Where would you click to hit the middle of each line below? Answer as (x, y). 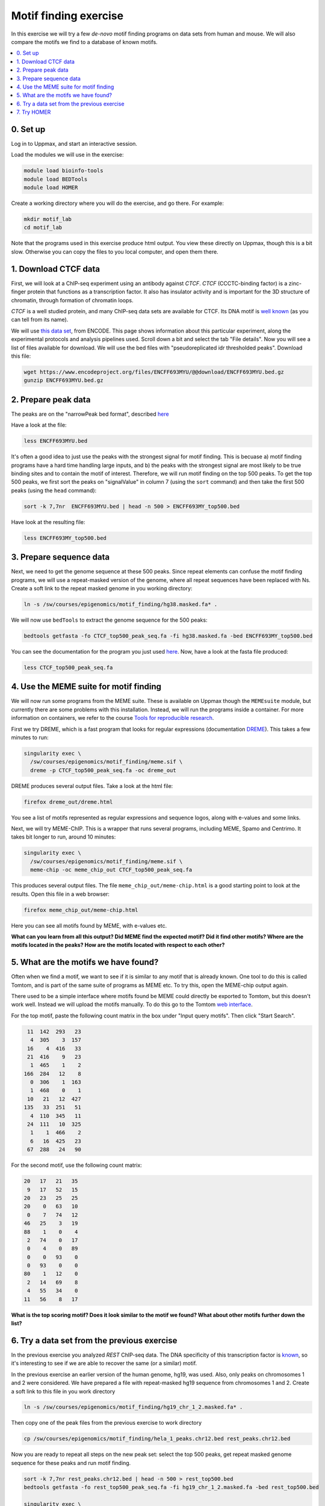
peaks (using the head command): (54, 490)
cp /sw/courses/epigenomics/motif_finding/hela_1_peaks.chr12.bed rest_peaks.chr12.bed (157, 1439)
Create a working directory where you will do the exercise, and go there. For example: (117, 203)
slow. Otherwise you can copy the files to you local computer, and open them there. (115, 252)
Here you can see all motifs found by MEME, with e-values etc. (89, 925)
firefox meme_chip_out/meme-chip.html (81, 910)
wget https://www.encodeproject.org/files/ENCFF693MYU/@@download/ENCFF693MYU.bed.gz (154, 372)
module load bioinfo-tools (63, 171)
